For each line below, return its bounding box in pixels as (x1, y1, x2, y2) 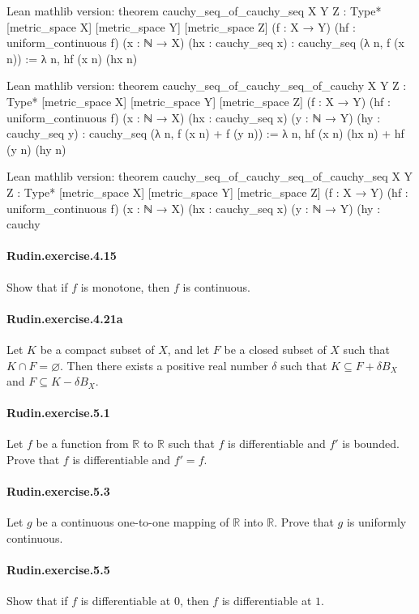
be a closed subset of (224, 340, 327, 357)
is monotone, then (80, 278, 170, 295)
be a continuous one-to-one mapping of (36, 514, 229, 531)
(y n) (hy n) (6, 140, 66, 157)
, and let (167, 340, 210, 357)
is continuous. (182, 278, 250, 295)
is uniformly (346, 514, 407, 531)
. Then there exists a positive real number (60, 356, 268, 373)
